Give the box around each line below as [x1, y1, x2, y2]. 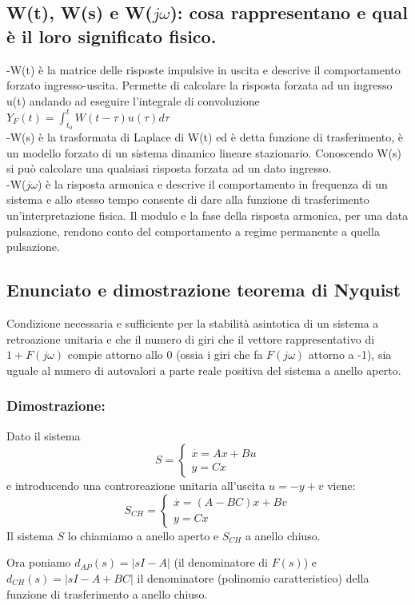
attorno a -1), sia [308, 346, 392, 363]
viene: [327, 477, 356, 494]
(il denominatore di [174, 554, 268, 571]
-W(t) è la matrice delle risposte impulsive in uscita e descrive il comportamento [6, 61, 401, 78]
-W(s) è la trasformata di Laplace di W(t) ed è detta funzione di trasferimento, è [6, 129, 404, 145]
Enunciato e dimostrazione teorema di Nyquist [6, 277, 401, 302]
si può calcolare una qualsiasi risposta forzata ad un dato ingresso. [6, 160, 332, 177]
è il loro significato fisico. [6, 23, 217, 48]
